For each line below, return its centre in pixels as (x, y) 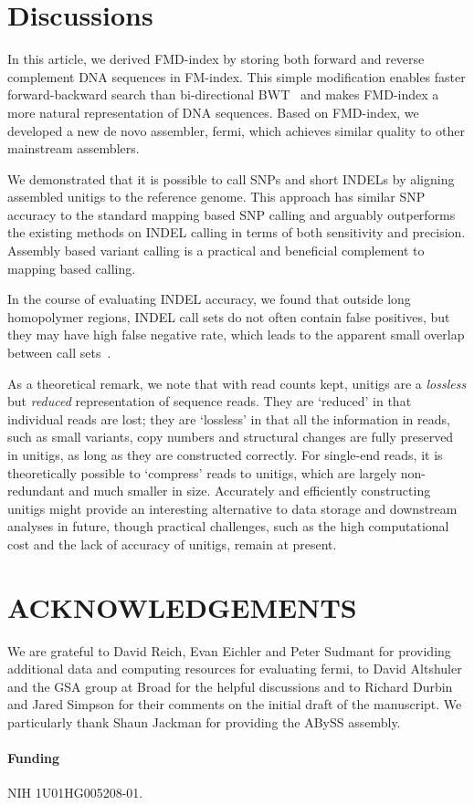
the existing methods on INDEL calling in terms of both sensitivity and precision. (237, 232)
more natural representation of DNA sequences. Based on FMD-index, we (213, 112)
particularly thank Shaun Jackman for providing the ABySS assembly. (204, 722)
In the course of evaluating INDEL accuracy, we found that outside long (209, 299)
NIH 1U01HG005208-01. (75, 793)
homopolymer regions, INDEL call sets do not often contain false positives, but (229, 316)
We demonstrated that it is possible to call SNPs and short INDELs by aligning (231, 178)
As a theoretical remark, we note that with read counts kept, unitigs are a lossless (237, 383)
